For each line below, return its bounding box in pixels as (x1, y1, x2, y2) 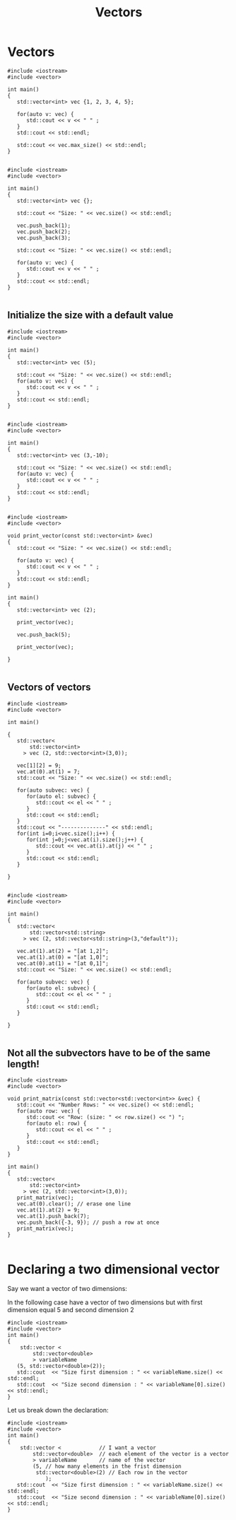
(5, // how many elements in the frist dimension (33, 1463, 182, 1471)
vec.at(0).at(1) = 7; (16, 768, 81, 775)
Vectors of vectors (7, 682, 91, 694)
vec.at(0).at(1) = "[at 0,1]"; (16, 959, 110, 967)
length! (7, 1058, 40, 1070)
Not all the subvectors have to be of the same (7, 1047, 211, 1059)
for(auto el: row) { (25, 1120, 87, 1128)
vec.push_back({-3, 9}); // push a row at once (16, 1219, 160, 1227)
